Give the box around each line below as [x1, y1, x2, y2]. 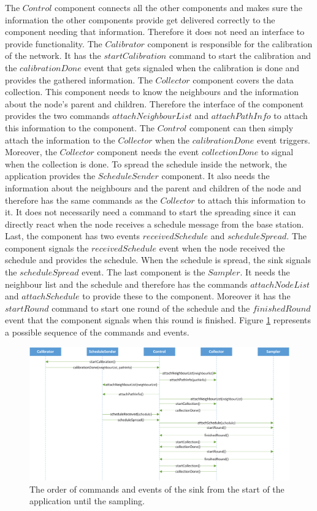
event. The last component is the [82, 266, 205, 279]
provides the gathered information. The [5, 73, 153, 86]
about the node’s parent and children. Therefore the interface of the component [5, 97, 304, 110]
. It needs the [240, 266, 290, 279]
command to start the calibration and [169, 49, 311, 62]
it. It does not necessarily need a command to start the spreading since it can [5, 206, 296, 218]
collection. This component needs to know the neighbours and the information [5, 85, 299, 98]
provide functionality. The [5, 37, 102, 50]
